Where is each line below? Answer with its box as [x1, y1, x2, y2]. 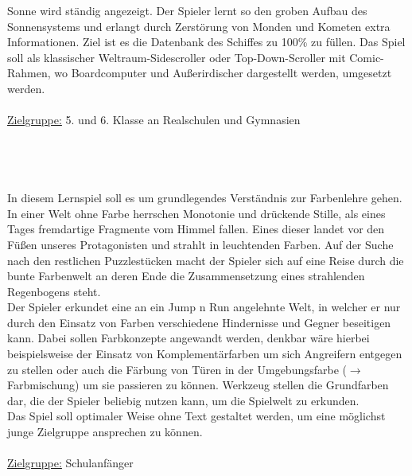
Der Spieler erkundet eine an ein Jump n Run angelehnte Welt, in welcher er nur [7, 298, 401, 315]
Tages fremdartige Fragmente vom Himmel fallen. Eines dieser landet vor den [7, 220, 385, 237]
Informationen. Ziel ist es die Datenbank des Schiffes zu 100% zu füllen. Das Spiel [7, 33, 406, 50]
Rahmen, [7, 64, 51, 81]
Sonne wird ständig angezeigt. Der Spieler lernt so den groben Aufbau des [7, 2, 367, 18]
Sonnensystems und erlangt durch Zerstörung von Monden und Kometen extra [7, 18, 391, 34]
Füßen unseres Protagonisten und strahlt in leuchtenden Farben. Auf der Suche [7, 236, 394, 252]
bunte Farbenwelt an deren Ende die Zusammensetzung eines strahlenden [7, 267, 365, 284]
